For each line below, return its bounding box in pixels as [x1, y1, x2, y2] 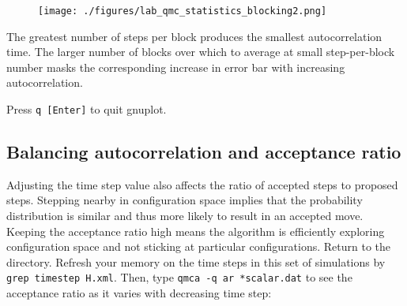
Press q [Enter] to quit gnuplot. [6, 101, 167, 118]
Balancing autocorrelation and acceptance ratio [6, 140, 401, 164]
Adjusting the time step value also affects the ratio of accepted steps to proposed [6, 176, 398, 192]
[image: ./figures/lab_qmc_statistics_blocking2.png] [38, 6, 327, 17]
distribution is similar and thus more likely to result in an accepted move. [6, 207, 364, 224]
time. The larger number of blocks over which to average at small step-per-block [6, 43, 395, 60]
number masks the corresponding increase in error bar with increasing [6, 58, 345, 75]
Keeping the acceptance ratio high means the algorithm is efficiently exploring [6, 222, 385, 239]
